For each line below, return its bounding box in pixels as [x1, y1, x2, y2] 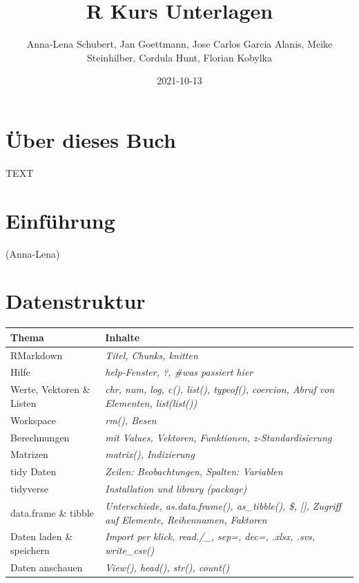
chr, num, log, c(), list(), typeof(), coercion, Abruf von [105, 382, 335, 396]
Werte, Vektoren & [10, 382, 90, 396]
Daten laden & [10, 529, 73, 544]
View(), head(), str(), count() [105, 560, 230, 574]
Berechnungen [10, 430, 70, 444]
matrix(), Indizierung [105, 447, 195, 461]
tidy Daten [10, 464, 57, 479]
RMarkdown [10, 347, 63, 362]
